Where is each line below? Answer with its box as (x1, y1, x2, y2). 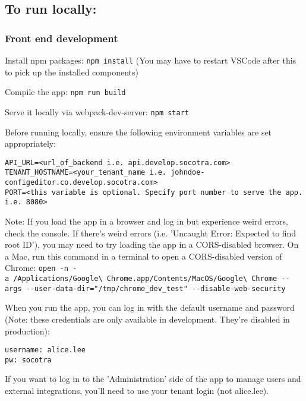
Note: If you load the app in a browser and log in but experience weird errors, (5, 215, 288, 228)
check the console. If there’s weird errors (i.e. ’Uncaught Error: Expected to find (5, 226, 296, 239)
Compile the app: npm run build (5, 86, 126, 98)
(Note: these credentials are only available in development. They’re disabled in (5, 312, 290, 325)
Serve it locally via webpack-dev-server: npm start (5, 105, 189, 118)
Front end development (5, 30, 118, 45)
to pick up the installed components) (5, 65, 138, 78)
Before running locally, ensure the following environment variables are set (5, 125, 272, 138)
